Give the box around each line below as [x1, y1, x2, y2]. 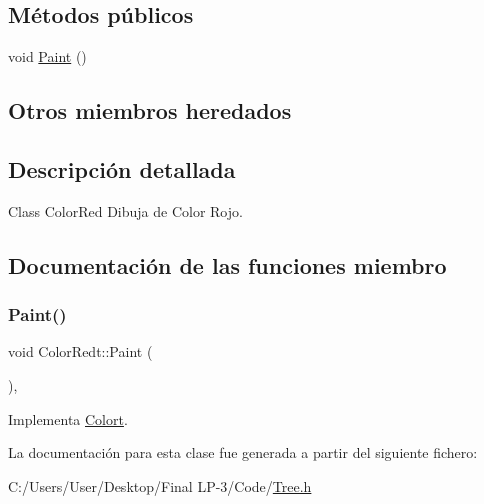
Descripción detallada [8, 153, 236, 184]
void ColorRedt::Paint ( [8, 341, 153, 362]
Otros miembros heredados [8, 95, 292, 126]
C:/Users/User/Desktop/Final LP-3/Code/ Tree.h [8, 475, 312, 496]
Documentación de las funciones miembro [8, 249, 447, 280]
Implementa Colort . [8, 408, 128, 429]
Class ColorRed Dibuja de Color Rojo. [8, 200, 243, 221]
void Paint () [8, 46, 87, 67]
